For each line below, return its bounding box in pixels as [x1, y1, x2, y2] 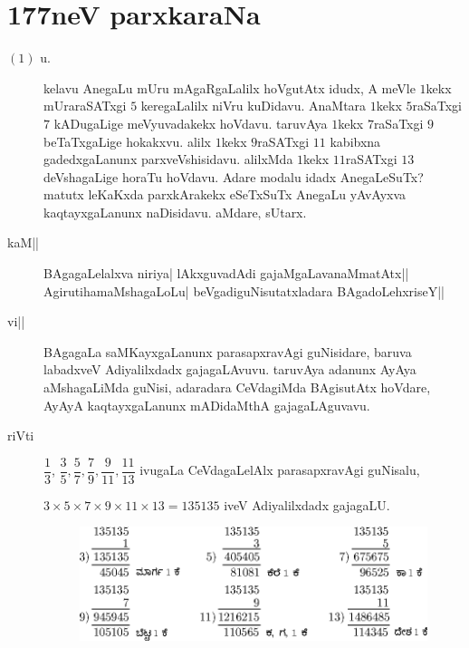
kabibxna [330, 131, 381, 150]
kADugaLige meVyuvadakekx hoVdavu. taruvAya [53, 113, 328, 132]
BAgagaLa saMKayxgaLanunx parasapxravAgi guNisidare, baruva [43, 342, 412, 361]
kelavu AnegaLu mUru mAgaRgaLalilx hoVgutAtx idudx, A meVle [43, 78, 416, 97]
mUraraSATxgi [43, 96, 127, 115]
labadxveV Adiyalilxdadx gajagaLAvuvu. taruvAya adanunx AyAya [43, 360, 416, 379]
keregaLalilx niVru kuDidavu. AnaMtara [140, 96, 367, 115]
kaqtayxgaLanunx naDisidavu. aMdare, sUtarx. [43, 202, 307, 221]
